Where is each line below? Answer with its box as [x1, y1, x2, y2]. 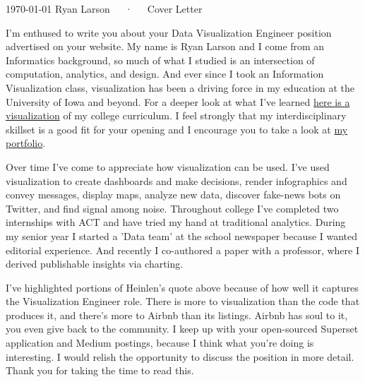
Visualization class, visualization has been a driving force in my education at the [6, 80, 354, 95]
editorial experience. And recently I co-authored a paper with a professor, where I [6, 242, 359, 257]
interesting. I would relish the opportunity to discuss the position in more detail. [6, 349, 354, 364]
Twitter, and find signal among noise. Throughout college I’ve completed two [6, 201, 339, 215]
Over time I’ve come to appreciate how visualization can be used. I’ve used [6, 159, 330, 174]
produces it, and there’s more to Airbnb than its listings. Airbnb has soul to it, [6, 307, 348, 322]
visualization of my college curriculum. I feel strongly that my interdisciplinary [6, 108, 347, 123]
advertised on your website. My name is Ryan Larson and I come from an [6, 39, 325, 54]
